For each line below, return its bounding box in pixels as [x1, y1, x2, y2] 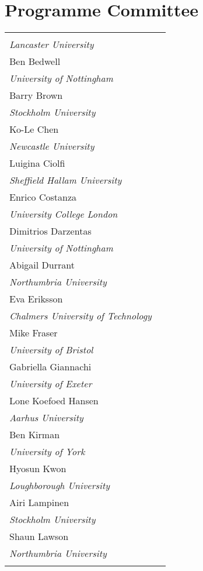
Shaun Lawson [9, 529, 69, 544]
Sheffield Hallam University [9, 173, 122, 187]
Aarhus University [9, 411, 83, 425]
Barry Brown [9, 88, 63, 102]
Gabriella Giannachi [9, 360, 92, 374]
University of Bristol [9, 343, 93, 357]
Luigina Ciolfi [9, 156, 65, 170]
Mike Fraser [9, 326, 58, 340]
